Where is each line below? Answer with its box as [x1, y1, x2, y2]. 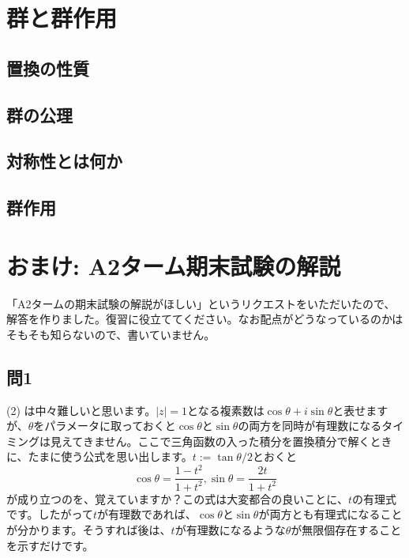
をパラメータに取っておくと [33, 417, 176, 434]
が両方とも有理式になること [258, 506, 403, 522]
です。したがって [6, 506, 93, 522]
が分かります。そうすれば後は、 [6, 522, 171, 538]
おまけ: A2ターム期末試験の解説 [6, 249, 341, 281]
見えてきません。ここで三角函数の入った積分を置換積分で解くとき [50, 432, 392, 449]
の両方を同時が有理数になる [238, 417, 382, 434]
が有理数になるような [174, 522, 286, 538]
